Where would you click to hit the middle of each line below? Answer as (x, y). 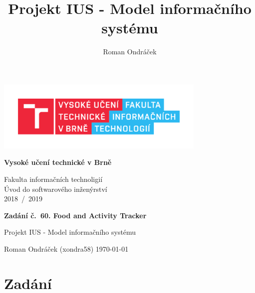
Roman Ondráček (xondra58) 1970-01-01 (66, 249)
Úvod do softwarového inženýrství (56, 189)
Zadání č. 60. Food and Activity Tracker (75, 215)
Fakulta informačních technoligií (53, 179)
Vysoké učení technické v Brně (58, 162)
